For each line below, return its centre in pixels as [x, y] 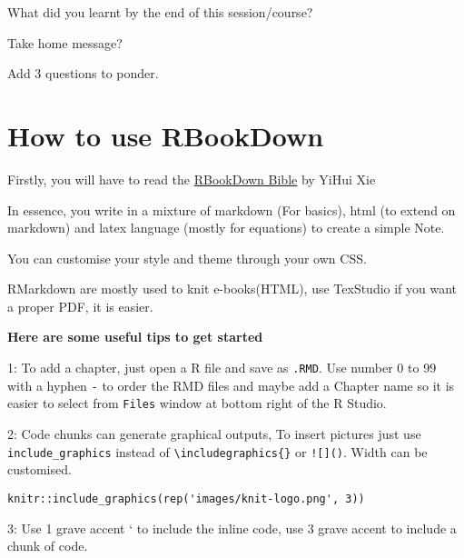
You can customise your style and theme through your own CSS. [187, 258]
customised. [39, 469]
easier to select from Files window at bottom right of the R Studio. [197, 403]
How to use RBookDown [166, 135]
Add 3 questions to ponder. [83, 73]
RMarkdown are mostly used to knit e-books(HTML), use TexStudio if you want [232, 289]
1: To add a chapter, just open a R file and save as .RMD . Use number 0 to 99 [222, 368]
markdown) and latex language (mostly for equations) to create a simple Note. [226, 228]
